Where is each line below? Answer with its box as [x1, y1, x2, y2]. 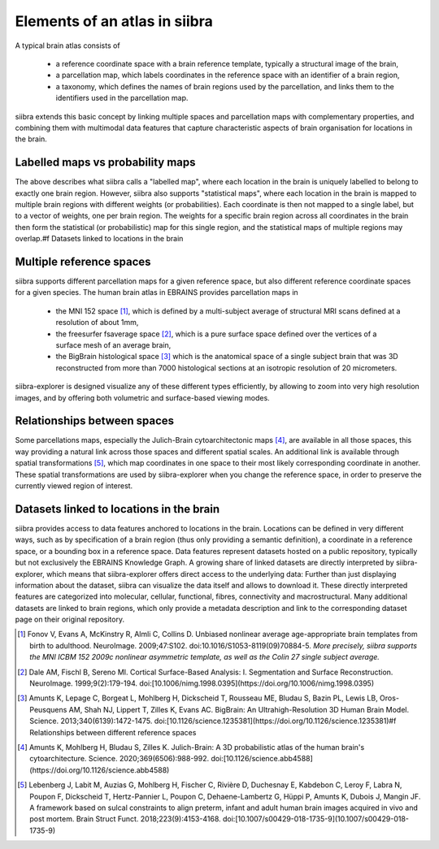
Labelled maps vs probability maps [15, 155, 196, 170]
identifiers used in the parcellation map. [55, 93, 189, 103]
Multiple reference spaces [15, 254, 151, 268]
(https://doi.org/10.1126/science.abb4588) [29, 765, 170, 775]
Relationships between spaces [15, 414, 175, 428]
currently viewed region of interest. [15, 481, 133, 491]
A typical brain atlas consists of [15, 41, 121, 50]
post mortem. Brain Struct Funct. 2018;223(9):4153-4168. [29, 814, 221, 824]
